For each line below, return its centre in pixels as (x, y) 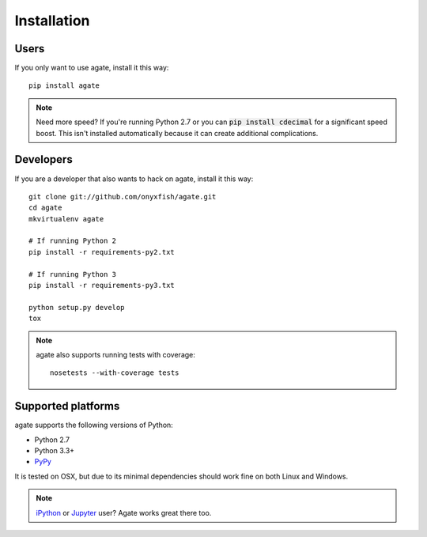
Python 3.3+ (55, 451)
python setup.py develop (77, 307)
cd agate (45, 208)
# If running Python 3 (73, 274)
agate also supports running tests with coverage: (115, 355)
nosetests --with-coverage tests (115, 373)
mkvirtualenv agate (66, 219)
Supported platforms (67, 406)
